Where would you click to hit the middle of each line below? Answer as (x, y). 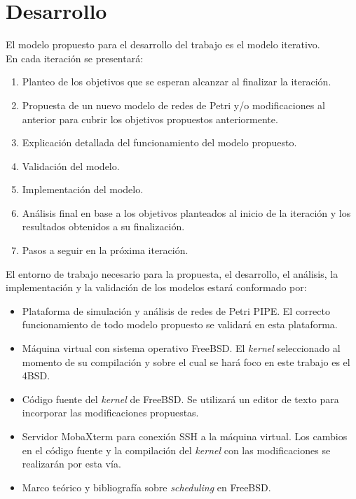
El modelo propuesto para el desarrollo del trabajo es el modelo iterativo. (163, 44)
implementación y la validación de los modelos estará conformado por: (156, 287)
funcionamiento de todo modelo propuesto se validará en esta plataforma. (180, 324)
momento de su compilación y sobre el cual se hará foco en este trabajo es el (186, 361)
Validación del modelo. (71, 166)
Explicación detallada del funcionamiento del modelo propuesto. (159, 142)
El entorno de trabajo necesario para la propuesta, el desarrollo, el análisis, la (172, 273)
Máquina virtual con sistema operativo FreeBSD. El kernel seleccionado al (181, 348)
